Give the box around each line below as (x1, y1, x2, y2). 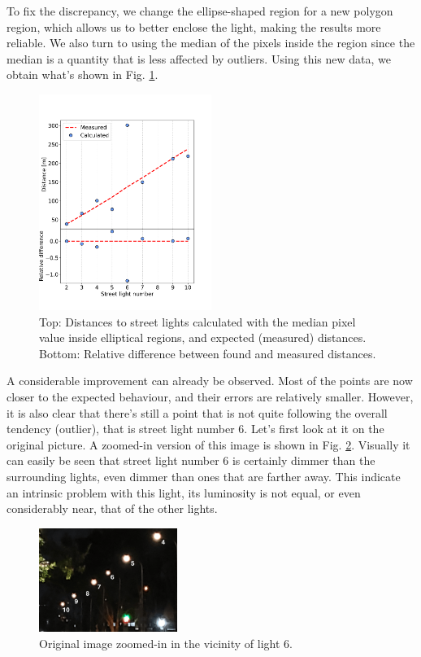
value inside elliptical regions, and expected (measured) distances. (39, 329, 367, 346)
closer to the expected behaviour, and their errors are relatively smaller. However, (7, 388, 414, 405)
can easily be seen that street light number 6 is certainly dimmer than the (7, 452, 375, 469)
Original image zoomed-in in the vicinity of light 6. (39, 634, 293, 651)
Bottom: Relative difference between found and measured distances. (39, 344, 376, 361)
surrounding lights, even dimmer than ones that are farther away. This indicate (7, 467, 401, 484)
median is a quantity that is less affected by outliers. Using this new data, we (7, 50, 392, 67)
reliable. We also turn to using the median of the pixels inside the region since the (7, 34, 415, 51)
